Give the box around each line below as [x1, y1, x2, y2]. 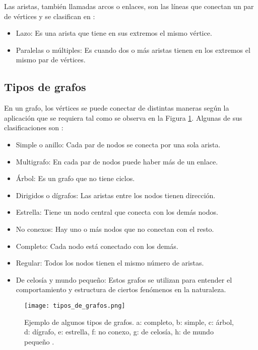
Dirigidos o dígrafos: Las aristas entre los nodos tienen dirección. [16, 190, 216, 200]
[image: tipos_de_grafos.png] [24, 302, 125, 309]
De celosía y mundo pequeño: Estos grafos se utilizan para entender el [16, 274, 232, 285]
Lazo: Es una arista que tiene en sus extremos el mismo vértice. [16, 28, 212, 38]
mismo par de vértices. [16, 54, 86, 65]
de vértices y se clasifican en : [4, 11, 95, 21]
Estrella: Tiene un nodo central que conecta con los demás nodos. [16, 207, 218, 217]
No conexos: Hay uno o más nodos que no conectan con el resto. [16, 223, 214, 234]
